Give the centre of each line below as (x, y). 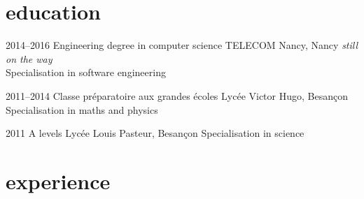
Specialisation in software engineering (86, 72)
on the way (29, 58)
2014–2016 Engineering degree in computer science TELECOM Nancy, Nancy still (182, 45)
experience (58, 180)
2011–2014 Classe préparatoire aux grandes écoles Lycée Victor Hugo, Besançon (177, 95)
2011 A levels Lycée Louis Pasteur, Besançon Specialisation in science (155, 133)
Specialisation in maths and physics (82, 109)
